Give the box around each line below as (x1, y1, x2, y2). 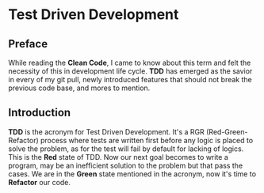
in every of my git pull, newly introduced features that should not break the (8, 75, 252, 84)
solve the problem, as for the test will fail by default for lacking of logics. (8, 144, 244, 153)
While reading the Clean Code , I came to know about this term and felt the (8, 58, 251, 67)
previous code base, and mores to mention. (8, 83, 151, 93)
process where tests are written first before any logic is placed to (40, 135, 254, 145)
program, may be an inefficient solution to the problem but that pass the (8, 161, 243, 170)
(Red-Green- (205, 127, 248, 136)
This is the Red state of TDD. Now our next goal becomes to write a (8, 152, 228, 161)
